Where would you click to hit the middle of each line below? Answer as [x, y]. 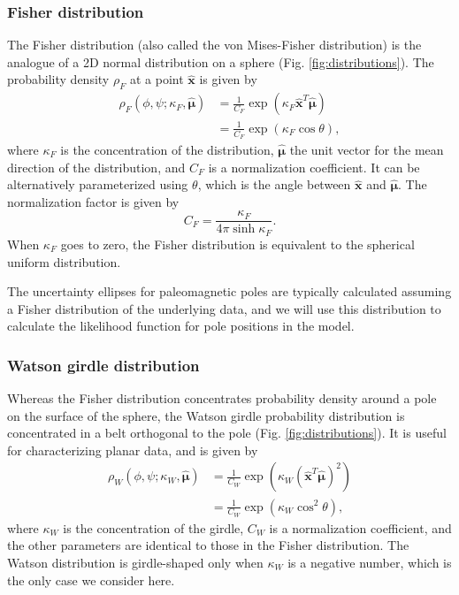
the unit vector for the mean [367, 150]
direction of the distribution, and [96, 167]
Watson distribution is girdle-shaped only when [135, 562]
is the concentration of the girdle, [153, 527]
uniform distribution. [64, 261]
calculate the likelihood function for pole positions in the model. [181, 326]
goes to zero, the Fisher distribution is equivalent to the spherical [237, 244]
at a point [157, 79]
